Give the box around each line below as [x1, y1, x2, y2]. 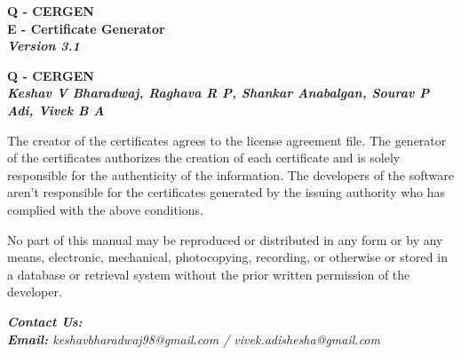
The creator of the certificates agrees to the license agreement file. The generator [7, 130, 447, 149]
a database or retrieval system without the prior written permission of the [7, 264, 410, 283]
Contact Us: [7, 312, 83, 330]
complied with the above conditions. [7, 200, 203, 218]
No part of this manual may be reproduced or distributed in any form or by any [7, 230, 443, 248]
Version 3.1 [7, 36, 80, 55]
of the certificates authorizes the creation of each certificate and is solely [7, 148, 401, 167]
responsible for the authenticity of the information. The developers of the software [7, 165, 454, 184]
